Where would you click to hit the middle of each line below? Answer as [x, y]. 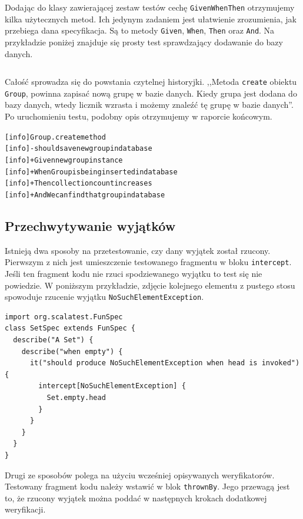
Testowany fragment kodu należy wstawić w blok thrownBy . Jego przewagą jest [147, 486]
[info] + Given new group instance [64, 160]
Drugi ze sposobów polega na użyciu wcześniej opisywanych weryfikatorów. [140, 475]
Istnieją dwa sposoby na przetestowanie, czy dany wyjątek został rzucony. [138, 250]
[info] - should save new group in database [79, 149]
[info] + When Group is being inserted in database [91, 172]
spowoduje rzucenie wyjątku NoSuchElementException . [104, 297]
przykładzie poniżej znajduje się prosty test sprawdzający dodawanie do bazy [144, 42]
